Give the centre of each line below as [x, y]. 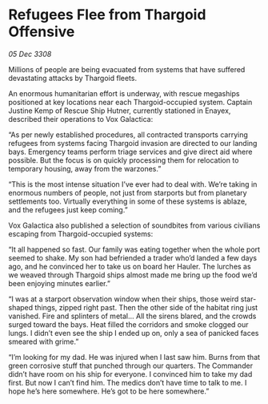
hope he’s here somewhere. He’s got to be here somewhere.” [109, 391]
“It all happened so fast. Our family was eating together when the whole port [134, 249]
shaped [21, 307]
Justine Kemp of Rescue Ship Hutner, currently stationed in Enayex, [120, 111]
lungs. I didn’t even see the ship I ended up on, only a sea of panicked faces [134, 333]
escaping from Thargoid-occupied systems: [81, 233]
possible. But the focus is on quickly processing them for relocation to [124, 160]
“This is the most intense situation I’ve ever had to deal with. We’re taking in [133, 184]
